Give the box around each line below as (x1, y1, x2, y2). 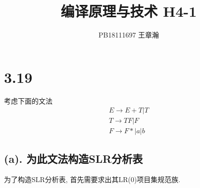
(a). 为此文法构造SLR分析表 (4, 150, 143, 166)
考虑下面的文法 (4, 95, 52, 106)
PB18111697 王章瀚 (98, 30, 159, 40)
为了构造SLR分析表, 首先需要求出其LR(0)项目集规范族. (4, 174, 181, 184)
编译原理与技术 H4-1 (60, 1, 197, 21)
